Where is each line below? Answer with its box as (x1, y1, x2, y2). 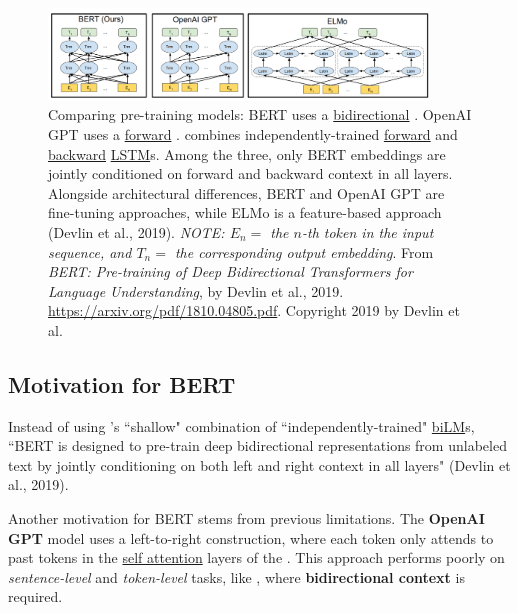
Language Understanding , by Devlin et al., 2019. (48, 280, 344, 301)
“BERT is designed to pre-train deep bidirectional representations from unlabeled (8, 435, 507, 456)
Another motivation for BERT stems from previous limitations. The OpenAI (8, 508, 485, 529)
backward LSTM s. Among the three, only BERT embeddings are (48, 143, 446, 164)
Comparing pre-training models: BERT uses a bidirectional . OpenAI (48, 104, 472, 125)
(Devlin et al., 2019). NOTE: (48, 221, 225, 242)
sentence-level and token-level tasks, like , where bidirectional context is (8, 566, 465, 587)
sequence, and (48, 241, 132, 262)
